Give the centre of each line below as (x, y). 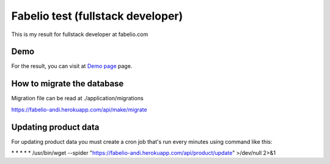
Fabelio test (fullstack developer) (97, 16)
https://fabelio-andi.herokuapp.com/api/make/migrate (79, 110)
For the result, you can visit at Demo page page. (72, 66)
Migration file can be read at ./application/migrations (77, 99)
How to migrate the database (68, 84)
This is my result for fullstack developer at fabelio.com (80, 34)
